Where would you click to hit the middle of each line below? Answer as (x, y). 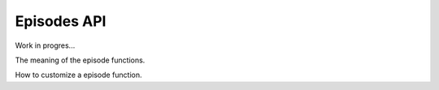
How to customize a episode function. (78, 75)
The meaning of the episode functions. (80, 60)
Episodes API (61, 21)
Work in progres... (45, 45)
